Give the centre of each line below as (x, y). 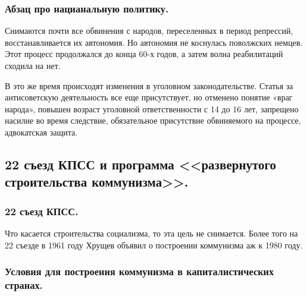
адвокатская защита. (41, 132)
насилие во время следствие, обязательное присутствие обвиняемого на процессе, (153, 120)
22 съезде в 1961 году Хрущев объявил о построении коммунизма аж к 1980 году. (154, 245)
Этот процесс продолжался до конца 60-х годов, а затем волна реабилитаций (144, 54)
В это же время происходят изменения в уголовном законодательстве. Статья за (149, 85)
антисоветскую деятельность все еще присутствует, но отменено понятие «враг (149, 97)
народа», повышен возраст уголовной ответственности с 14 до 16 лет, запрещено (152, 108)
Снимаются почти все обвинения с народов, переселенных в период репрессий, (149, 31)
